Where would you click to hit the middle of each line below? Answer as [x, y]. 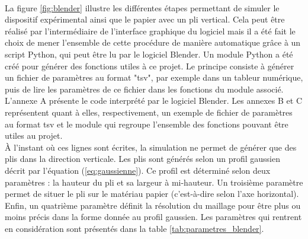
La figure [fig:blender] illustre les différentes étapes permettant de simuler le [142, 7]
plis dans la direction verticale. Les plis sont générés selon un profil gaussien [142, 159]
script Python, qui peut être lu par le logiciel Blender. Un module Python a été [149, 54]
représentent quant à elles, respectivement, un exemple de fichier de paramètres [149, 112]
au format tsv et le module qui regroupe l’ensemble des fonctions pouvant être [147, 124]
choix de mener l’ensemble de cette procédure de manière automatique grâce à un [153, 42]
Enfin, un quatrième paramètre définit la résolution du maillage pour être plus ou [153, 205]
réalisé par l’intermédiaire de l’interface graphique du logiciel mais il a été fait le [150, 31]
